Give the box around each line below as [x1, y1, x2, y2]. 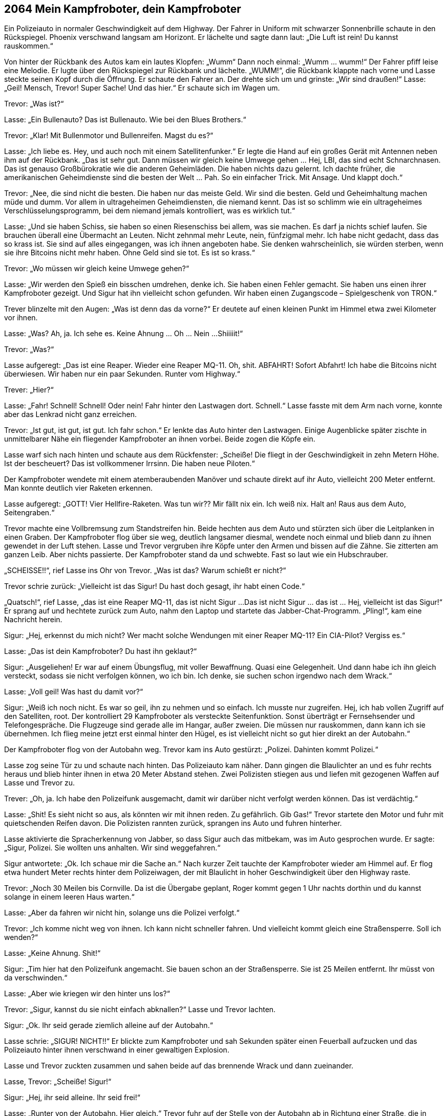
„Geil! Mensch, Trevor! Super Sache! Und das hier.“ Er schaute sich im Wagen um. [4, 83, 280, 93]
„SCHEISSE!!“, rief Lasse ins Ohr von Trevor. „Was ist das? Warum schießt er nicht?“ [4, 566, 286, 575]
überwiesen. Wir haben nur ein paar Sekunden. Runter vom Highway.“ [4, 369, 240, 379]
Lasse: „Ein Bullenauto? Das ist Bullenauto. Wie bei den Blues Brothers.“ [4, 115, 246, 124]
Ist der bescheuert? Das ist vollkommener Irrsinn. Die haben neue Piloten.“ [4, 459, 255, 468]
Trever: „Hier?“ [4, 385, 54, 395]
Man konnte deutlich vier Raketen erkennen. [4, 484, 153, 493]
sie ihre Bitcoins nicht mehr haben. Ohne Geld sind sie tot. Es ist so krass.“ [4, 248, 255, 257]
